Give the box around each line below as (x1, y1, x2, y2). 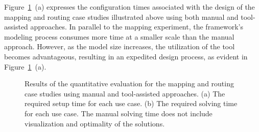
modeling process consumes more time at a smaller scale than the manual (4, 31, 234, 42)
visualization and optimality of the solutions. (25, 118, 165, 128)
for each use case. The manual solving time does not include (25, 108, 213, 118)
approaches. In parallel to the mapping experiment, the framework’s (30, 21, 244, 32)
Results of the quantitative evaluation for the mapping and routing (25, 78, 234, 89)
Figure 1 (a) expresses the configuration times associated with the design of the (4, 2, 255, 12)
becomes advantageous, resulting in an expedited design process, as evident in (4, 51, 248, 61)
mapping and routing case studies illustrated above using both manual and (4, 11, 239, 22)
